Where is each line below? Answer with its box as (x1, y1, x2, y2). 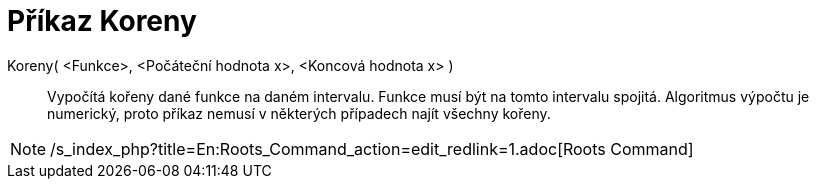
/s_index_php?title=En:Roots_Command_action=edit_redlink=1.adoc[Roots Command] (50, 138, 694, 159)
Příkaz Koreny (7, 4, 197, 38)
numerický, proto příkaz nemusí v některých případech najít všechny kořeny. (47, 104, 551, 122)
